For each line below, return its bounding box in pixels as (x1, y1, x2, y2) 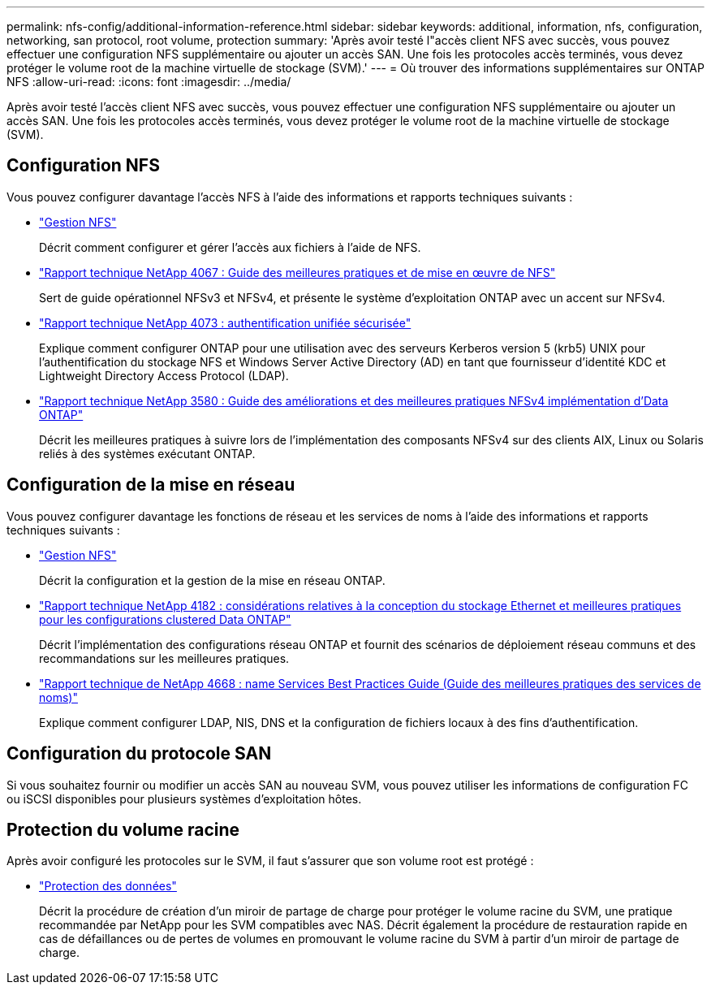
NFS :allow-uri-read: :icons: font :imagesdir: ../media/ (6, 75, 291, 89)
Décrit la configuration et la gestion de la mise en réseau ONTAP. (39, 573, 386, 587)
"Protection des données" (39, 879, 177, 894)
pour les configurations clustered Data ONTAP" (39, 612, 291, 626)
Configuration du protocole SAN (6, 743, 272, 764)
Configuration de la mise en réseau (6, 474, 295, 495)
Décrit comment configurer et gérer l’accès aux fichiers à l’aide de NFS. (39, 240, 421, 254)
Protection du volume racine (6, 819, 240, 840)
